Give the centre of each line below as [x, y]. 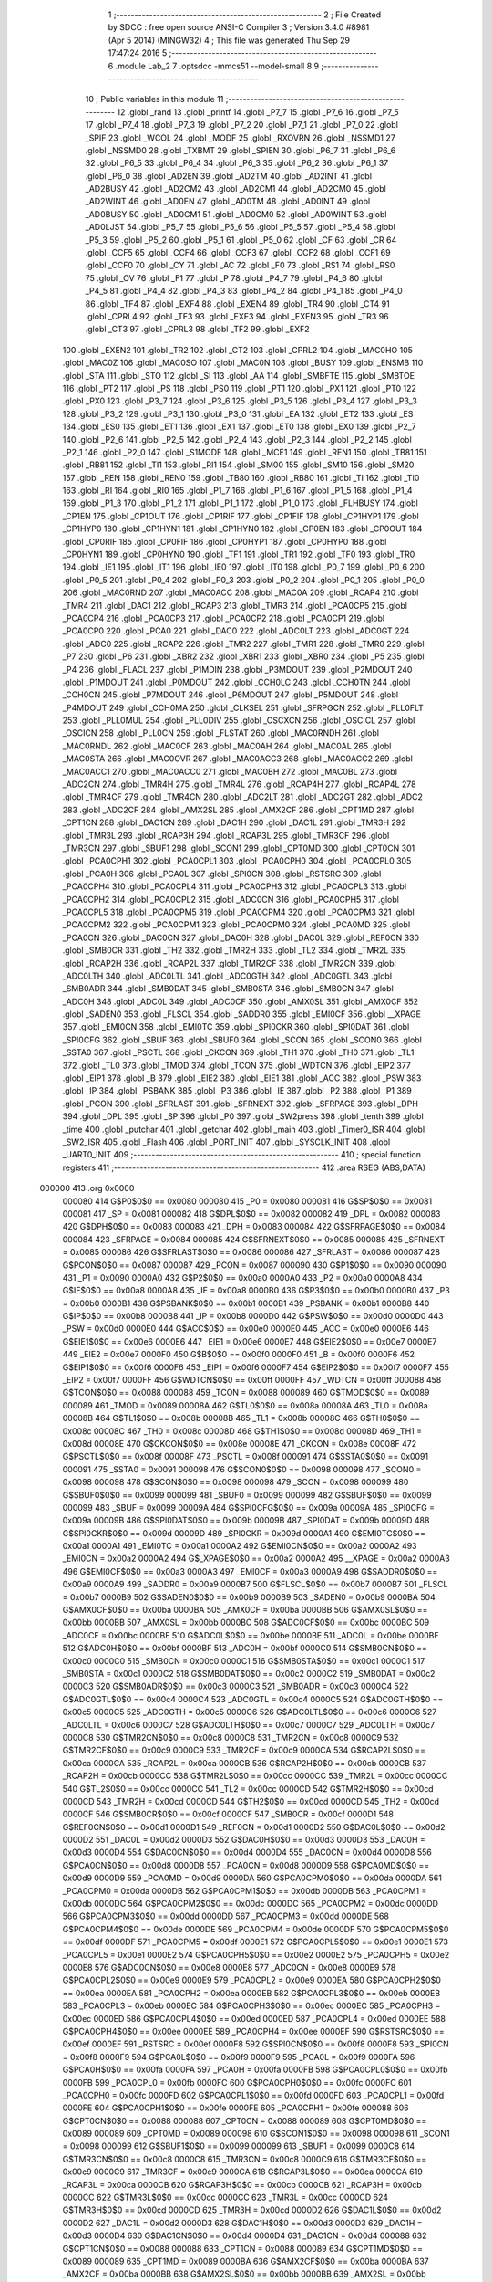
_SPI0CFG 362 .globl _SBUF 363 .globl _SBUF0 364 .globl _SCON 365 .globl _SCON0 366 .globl [242, 1040]
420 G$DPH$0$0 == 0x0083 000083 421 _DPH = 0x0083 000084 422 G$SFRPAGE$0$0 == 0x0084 [254, 1227]
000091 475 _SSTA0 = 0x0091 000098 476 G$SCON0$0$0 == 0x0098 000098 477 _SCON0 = [242, 1469]
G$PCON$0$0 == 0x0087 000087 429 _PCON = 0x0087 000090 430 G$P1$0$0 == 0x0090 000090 [254, 1265]
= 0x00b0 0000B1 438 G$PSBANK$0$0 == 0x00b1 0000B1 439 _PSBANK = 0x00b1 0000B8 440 [246, 1303]
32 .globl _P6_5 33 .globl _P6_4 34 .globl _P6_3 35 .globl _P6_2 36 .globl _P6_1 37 [237, 163]
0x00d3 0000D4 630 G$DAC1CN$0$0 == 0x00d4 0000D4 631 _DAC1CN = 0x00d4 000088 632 [245, 2235]
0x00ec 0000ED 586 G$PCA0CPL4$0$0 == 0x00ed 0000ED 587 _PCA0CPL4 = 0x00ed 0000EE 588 [254, 2018]
